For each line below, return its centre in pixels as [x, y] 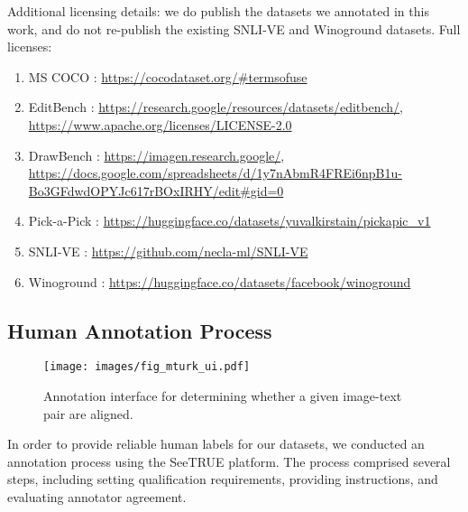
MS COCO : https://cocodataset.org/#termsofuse [168, 76]
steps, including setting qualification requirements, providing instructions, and [223, 479]
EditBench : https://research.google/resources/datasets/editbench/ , [216, 107]
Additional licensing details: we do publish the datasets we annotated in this [218, 11]
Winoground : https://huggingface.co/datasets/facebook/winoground [220, 281]
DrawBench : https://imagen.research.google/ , [156, 155]
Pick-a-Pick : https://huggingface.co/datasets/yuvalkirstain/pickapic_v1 [229, 221]
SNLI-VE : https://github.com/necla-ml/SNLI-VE [168, 251]
